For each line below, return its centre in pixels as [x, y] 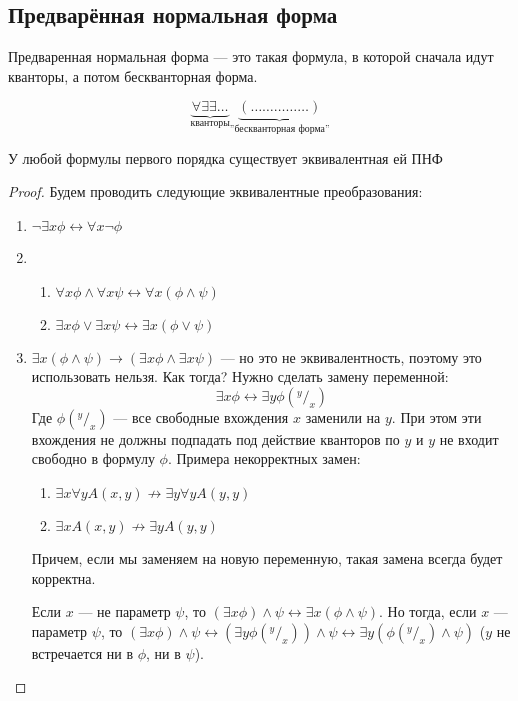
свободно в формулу [93, 458]
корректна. [63, 577]
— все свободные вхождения [201, 416]
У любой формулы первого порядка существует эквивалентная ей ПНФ [225, 157]
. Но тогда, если [428, 611]
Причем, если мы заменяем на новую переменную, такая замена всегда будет [267, 557]
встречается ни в [82, 652]
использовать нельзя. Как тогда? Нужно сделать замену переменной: [240, 376]
